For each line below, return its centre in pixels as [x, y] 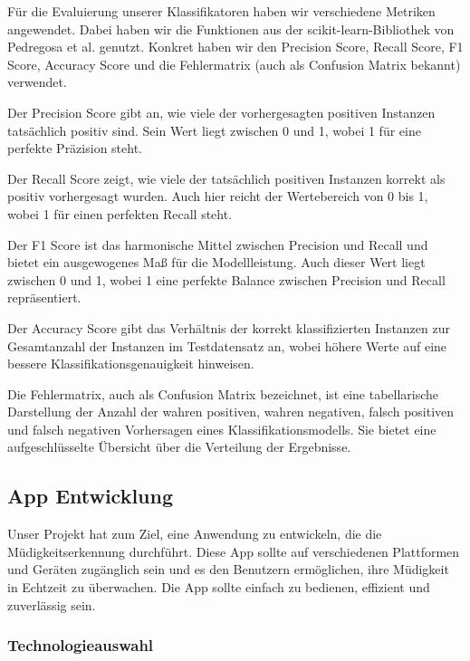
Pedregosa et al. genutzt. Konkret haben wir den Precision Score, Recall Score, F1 [235, 47]
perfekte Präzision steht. [75, 148]
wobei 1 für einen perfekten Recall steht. [120, 213]
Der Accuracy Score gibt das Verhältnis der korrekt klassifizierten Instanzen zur [229, 327]
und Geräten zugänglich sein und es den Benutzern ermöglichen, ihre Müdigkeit [228, 569]
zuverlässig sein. [52, 604]
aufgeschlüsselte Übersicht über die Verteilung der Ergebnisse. [179, 447]
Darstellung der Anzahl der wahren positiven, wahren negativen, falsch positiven [231, 412]
